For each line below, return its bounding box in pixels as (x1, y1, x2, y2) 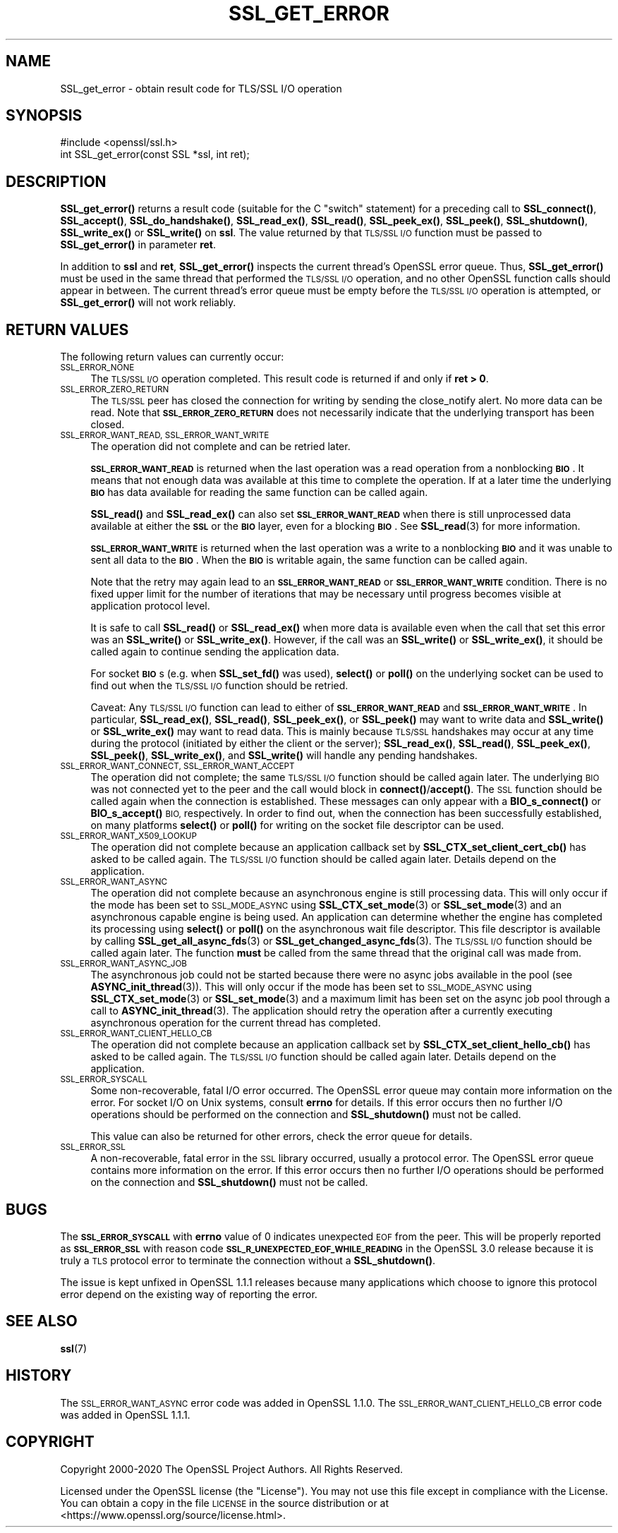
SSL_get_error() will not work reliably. (60, 296, 236, 309)
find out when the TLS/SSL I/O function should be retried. (90, 679, 349, 692)
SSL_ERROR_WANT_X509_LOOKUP (60, 831, 197, 842)
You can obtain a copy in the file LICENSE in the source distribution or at (60, 1496, 389, 1509)
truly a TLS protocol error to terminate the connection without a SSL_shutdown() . (60, 1254, 436, 1266)
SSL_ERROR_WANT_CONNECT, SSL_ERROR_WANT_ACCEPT (60, 761, 295, 772)
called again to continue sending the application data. (90, 646, 339, 658)
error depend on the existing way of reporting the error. (60, 1287, 317, 1300)
